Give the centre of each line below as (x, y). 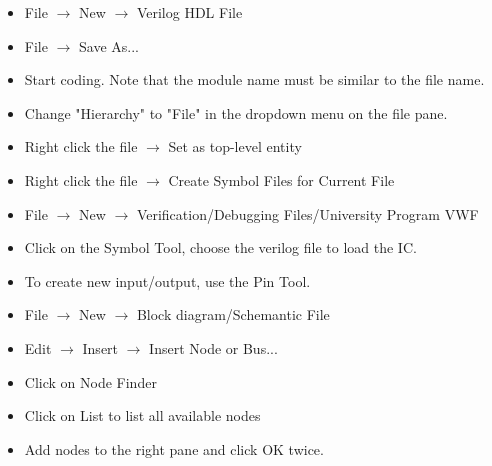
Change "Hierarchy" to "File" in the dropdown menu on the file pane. (236, 112)
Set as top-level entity (235, 146)
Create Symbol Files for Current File (281, 179)
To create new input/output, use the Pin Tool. (167, 280)
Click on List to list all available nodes (142, 415)
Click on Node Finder (90, 381)
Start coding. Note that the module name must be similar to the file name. (254, 79)
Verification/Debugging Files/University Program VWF (307, 213)
